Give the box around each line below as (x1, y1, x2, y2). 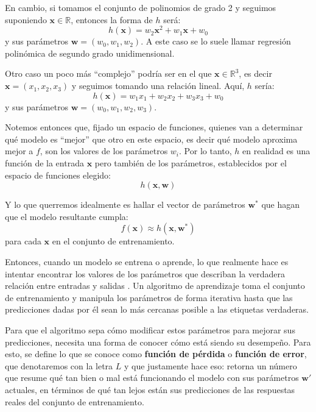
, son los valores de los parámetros (40, 144, 168, 157)
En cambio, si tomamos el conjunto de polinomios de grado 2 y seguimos (5, 1, 276, 13)
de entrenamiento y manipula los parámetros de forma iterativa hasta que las (5, 291, 293, 304)
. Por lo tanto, (179, 144, 232, 157)
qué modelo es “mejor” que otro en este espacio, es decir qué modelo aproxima (5, 132, 298, 145)
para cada (5, 235, 41, 247)
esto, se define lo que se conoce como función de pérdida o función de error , (5, 347, 307, 360)
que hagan (261, 198, 300, 211)
